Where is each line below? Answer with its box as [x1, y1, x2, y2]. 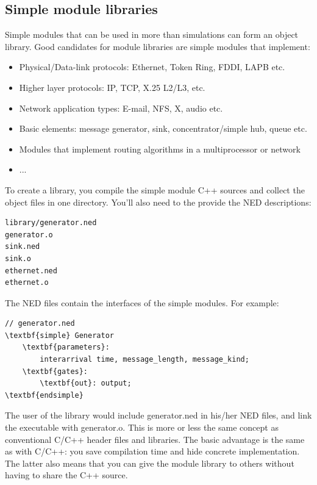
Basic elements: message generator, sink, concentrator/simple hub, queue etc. [19, 122, 307, 135]
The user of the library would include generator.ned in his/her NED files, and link [5, 409, 312, 422]
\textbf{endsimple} [5, 390, 84, 400]
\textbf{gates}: [22, 367, 88, 376]
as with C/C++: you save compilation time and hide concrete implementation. [5, 445, 300, 458]
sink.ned [5, 242, 40, 251]
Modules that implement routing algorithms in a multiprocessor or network [19, 142, 301, 155]
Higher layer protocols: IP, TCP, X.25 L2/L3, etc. [19, 81, 205, 93]
